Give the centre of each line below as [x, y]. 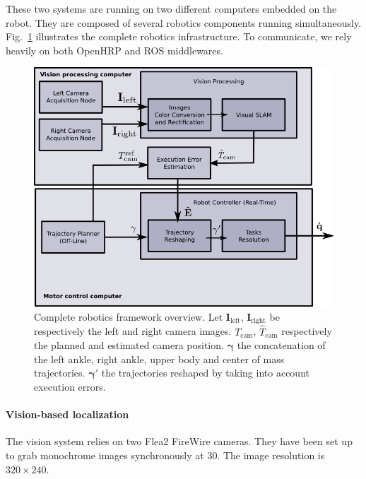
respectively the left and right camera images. [133, 331]
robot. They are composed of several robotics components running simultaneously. [184, 22]
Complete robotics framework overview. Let [129, 316]
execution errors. [70, 386]
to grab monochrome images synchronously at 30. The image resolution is [165, 455]
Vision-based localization [67, 414]
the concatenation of [281, 345]
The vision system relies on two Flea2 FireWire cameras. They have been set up [179, 441]
